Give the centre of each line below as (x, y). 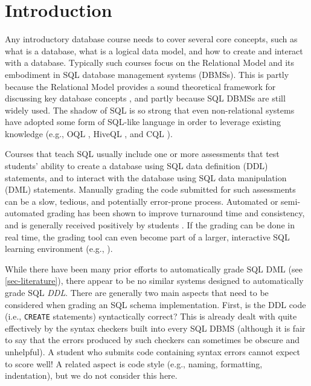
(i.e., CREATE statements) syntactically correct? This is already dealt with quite (151, 316)
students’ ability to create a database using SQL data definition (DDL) (136, 166)
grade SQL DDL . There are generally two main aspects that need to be (137, 292)
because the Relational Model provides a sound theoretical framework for (140, 86)
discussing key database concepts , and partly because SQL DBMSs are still (145, 98)
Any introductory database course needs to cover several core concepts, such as (151, 39)
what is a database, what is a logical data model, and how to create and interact (154, 50)
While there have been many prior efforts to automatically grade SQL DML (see (154, 269)
